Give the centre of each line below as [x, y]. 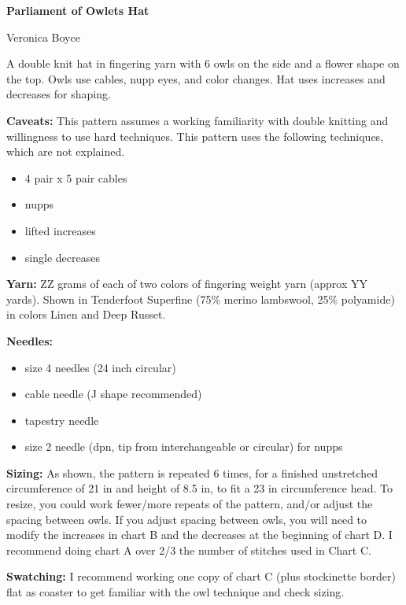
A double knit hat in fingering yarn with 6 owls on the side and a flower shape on [203, 63]
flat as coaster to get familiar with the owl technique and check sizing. [175, 592]
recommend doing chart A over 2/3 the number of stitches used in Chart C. [189, 550]
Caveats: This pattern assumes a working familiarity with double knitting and [197, 120]
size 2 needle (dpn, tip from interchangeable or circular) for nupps [184, 446]
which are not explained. [66, 151]
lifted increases [60, 230]
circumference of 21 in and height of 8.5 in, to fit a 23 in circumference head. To [199, 488]
